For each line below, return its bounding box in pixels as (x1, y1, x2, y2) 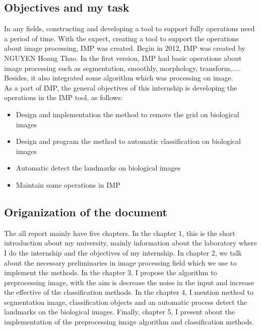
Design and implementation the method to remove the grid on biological (16, 109, 239, 119)
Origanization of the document (4, 204, 167, 219)
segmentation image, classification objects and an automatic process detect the (4, 296, 247, 307)
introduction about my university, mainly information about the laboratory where (4, 237, 257, 248)
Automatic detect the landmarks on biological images (16, 162, 181, 173)
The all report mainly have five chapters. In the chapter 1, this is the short (4, 227, 235, 238)
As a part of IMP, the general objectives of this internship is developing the (4, 82, 237, 93)
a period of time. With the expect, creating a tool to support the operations (4, 33, 239, 43)
